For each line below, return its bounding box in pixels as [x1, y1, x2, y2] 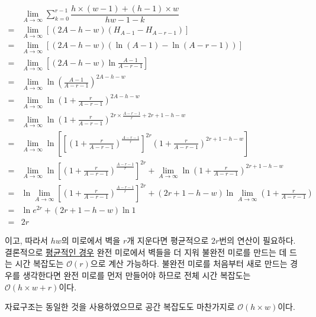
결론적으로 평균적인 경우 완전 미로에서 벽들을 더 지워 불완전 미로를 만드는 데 [5, 245, 287, 258]
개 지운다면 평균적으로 [127, 234, 209, 247]
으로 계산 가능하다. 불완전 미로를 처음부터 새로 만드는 [90, 257, 288, 270]
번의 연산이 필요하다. [219, 234, 296, 247]
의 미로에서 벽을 [61, 234, 121, 247]
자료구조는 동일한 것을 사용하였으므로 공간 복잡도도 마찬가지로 [5, 300, 235, 313]
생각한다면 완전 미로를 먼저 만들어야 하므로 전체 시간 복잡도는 [22, 269, 251, 281]
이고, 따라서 [5, 234, 48, 247]
